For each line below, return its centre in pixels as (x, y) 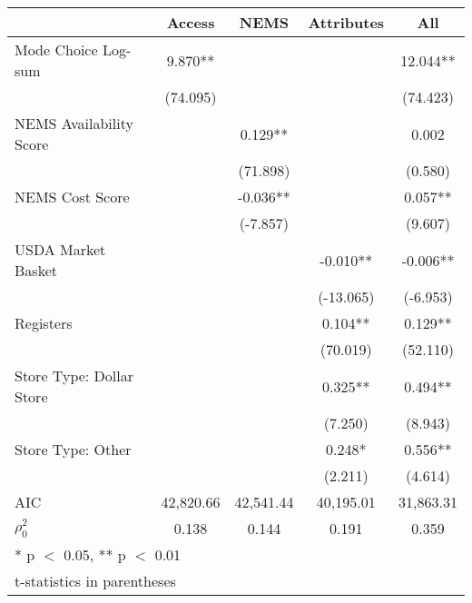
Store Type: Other (73, 449)
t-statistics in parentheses (95, 581)
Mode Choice (56, 49)
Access (191, 22)
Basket (36, 270)
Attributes (346, 22)
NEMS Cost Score (72, 197)
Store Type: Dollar (74, 376)
